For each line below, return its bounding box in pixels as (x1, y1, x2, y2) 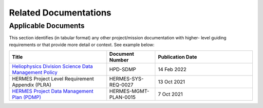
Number (109, 57, 129, 63)
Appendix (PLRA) (12, 81, 52, 88)
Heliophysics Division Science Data (12, 63, 93, 70)
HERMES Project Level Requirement (12, 76, 94, 82)
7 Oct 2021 (158, 91, 183, 98)
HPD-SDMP (109, 66, 136, 73)
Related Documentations (9, 7, 112, 18)
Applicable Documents (9, 21, 85, 30)
